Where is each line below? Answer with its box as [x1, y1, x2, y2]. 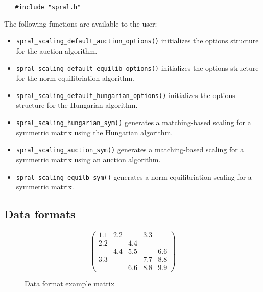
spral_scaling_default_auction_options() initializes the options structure [16, 35, 259, 46]
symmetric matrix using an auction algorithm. [16, 154, 161, 164]
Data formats [4, 206, 76, 222]
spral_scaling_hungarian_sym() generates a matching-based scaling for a [16, 117, 251, 127]
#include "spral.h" [15, 4, 81, 11]
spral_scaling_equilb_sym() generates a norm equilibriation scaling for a [16, 171, 252, 182]
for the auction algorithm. [16, 45, 98, 56]
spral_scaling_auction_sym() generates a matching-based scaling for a [16, 144, 244, 155]
